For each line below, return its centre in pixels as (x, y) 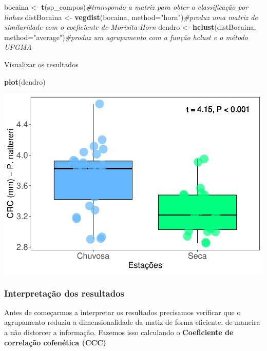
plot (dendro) (25, 81)
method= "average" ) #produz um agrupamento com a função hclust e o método (126, 37)
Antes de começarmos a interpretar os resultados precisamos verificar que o (122, 312)
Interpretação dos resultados (64, 293)
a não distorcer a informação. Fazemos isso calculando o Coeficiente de (119, 332)
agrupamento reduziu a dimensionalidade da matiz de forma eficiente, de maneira (132, 322)
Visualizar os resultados (41, 64)
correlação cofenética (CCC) (55, 342)
